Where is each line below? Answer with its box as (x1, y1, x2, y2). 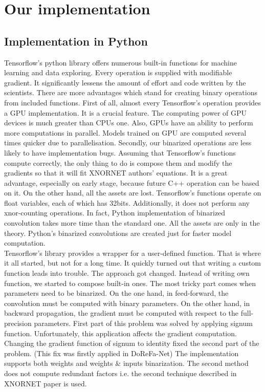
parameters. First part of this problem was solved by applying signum (34, 318, 253, 329)
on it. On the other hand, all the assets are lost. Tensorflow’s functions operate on (4, 187, 261, 198)
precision (4, 318, 32, 329)
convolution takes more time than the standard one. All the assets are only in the (4, 217, 260, 228)
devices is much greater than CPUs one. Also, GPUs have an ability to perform (4, 117, 253, 128)
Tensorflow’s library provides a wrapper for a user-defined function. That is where (4, 247, 261, 258)
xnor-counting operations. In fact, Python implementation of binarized (4, 207, 226, 218)
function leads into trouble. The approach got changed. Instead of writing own (4, 268, 250, 278)
